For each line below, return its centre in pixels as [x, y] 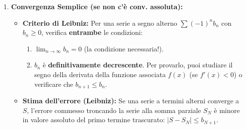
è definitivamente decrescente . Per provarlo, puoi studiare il [138, 65]
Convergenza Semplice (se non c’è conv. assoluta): [97, 6]
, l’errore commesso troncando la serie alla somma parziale [114, 110]
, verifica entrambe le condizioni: [92, 32]
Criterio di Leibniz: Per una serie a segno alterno [100, 23]
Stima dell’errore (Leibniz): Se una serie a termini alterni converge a [131, 101]
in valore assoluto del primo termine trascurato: [94, 120]
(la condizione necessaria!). [124, 48]
